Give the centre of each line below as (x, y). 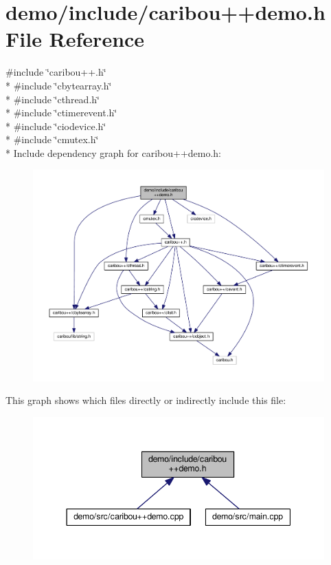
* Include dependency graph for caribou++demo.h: (114, 152)
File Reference (75, 39)
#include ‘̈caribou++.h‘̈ (56, 72)
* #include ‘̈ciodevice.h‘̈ (56, 126)
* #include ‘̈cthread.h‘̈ (53, 99)
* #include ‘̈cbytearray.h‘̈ (59, 85)
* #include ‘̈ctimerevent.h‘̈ (61, 113)
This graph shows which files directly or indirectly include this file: (146, 400)
